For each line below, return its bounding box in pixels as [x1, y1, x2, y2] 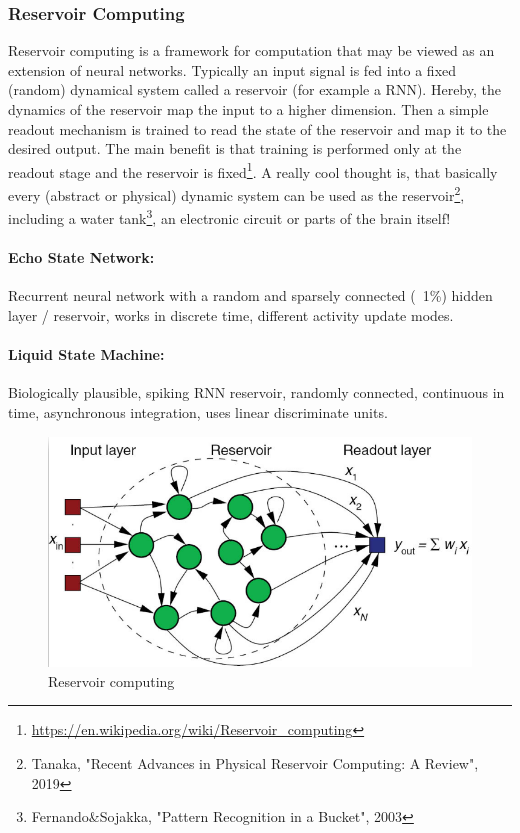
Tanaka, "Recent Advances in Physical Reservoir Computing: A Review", [31, 753, 479, 773]
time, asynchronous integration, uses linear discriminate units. [8, 401, 388, 422]
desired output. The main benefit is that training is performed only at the [8, 138, 462, 159]
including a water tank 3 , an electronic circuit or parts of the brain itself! [8, 205, 451, 228]
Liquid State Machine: [8, 344, 165, 365]
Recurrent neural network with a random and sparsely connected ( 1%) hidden [8, 285, 493, 306]
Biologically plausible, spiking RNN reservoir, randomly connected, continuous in [8, 382, 505, 403]
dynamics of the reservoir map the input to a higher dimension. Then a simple [8, 99, 489, 119]
